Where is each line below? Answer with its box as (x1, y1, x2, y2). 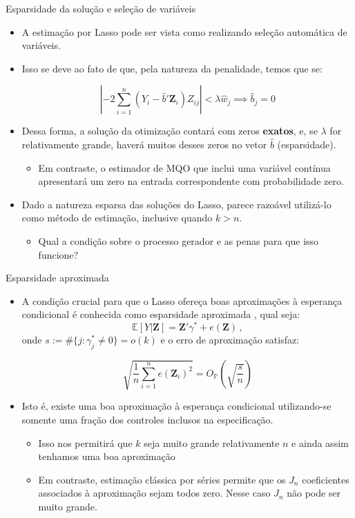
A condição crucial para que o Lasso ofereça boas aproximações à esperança (21, 293, 343, 308)
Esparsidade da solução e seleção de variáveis (6, 1, 196, 15)
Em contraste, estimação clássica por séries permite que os (38, 472, 286, 486)
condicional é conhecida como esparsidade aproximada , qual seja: (21, 307, 300, 321)
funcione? (38, 247, 79, 261)
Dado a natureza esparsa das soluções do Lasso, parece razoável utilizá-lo (21, 197, 332, 211)
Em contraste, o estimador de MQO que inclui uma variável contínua (38, 160, 331, 175)
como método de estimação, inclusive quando (21, 210, 213, 225)
